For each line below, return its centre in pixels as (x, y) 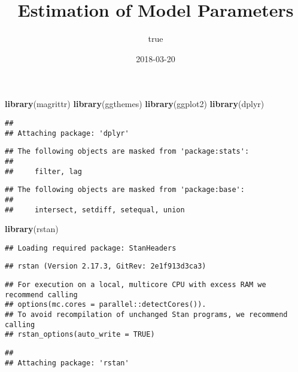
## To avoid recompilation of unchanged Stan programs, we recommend (146, 315)
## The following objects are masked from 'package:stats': (127, 152)
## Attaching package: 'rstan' (67, 363)
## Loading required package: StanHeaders (91, 248)
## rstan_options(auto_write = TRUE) (80, 335)
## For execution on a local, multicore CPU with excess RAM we (136, 285)
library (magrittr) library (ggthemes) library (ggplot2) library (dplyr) (135, 104)
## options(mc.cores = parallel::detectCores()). (106, 305)
